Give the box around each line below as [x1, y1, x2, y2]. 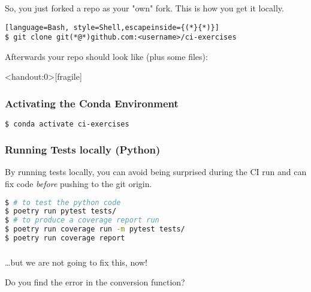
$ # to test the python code [5, 198, 121, 207]
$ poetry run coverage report [5, 234, 125, 243]
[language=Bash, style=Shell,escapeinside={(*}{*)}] [5, 23, 219, 32]
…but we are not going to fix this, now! [5, 255, 147, 268]
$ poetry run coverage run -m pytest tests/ [5, 225, 185, 234]
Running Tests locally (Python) [5, 142, 161, 157]
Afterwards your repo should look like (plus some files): [5, 50, 208, 62]
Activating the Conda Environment [5, 95, 179, 110]
